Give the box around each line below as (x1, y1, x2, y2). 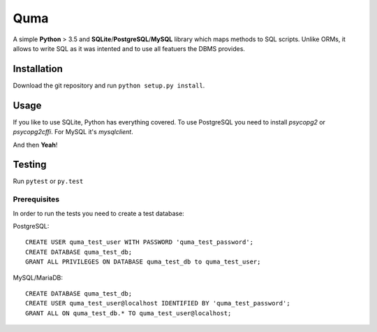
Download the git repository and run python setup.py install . (13, 81, 205, 89)
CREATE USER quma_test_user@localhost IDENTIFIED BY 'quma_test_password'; (25, 299, 290, 308)
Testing (13, 159, 47, 171)
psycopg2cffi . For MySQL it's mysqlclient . (13, 128, 133, 136)
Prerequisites (13, 194, 59, 204)
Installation (13, 63, 63, 75)
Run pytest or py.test (13, 177, 84, 185)
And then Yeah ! (13, 140, 58, 149)
